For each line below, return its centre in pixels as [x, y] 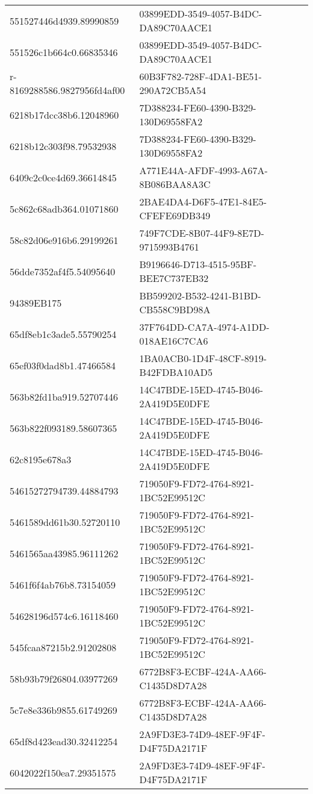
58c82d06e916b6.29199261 [64, 240]
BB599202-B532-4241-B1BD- [200, 295]
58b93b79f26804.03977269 [64, 678]
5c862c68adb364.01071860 [64, 208]
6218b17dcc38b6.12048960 [64, 114]
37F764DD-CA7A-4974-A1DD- [204, 327]
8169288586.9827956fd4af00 [67, 90]
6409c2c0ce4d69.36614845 [63, 177]
